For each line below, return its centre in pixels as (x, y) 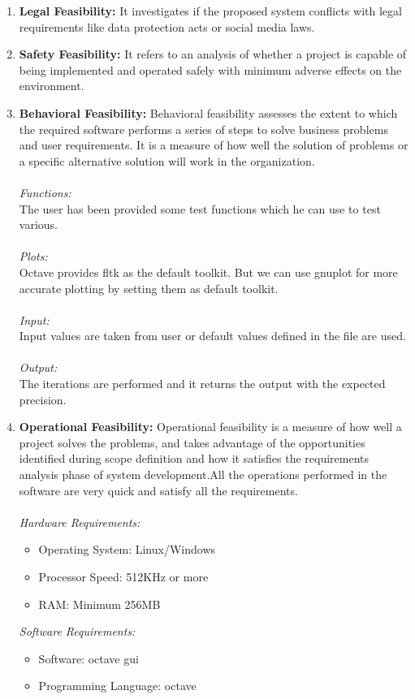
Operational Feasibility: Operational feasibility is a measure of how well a (210, 427)
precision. (43, 399)
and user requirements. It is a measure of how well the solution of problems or (214, 145)
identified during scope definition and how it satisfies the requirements (194, 458)
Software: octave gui (89, 658)
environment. (52, 86)
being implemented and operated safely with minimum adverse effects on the (210, 69)
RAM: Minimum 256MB (99, 604)
